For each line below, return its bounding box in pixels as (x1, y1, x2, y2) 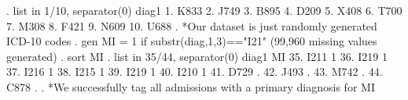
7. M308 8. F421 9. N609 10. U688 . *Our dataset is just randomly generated (6, 17, 377, 34)
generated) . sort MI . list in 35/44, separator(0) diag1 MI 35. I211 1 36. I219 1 (6, 48, 388, 64)
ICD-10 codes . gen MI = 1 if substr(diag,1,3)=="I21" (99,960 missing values (6, 33, 377, 49)
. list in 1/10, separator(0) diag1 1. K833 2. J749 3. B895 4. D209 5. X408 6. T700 (6, 2, 402, 18)
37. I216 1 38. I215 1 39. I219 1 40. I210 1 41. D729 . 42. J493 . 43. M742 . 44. (6, 63, 383, 80)
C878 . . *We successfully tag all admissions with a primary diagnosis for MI (6, 78, 375, 95)
